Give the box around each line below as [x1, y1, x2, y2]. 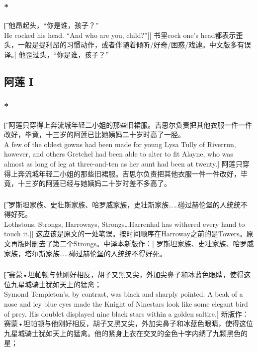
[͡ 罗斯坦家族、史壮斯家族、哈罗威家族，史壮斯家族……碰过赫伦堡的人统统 [4, 199, 241, 209]
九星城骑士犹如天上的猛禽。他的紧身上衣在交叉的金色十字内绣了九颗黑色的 [4, 328, 248, 338]
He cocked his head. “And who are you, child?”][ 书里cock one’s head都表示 [4, 29, 236, 40]
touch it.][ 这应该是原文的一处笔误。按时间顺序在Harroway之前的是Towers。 [4, 228, 247, 239]
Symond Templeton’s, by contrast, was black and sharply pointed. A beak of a [4, 289, 243, 299]
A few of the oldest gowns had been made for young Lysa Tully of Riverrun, [4, 139, 236, 149]
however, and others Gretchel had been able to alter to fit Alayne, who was [4, 149, 233, 159]
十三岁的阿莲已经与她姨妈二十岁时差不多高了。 [17, 178, 171, 188]
